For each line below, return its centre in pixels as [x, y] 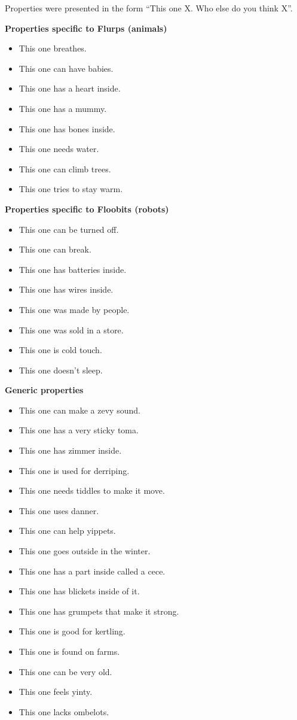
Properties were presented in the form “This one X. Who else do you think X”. [149, 8]
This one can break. [55, 249]
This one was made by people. [74, 309]
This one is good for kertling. [72, 631]
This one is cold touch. [60, 350]
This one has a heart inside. [70, 88]
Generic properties [44, 390]
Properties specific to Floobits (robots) [87, 209]
